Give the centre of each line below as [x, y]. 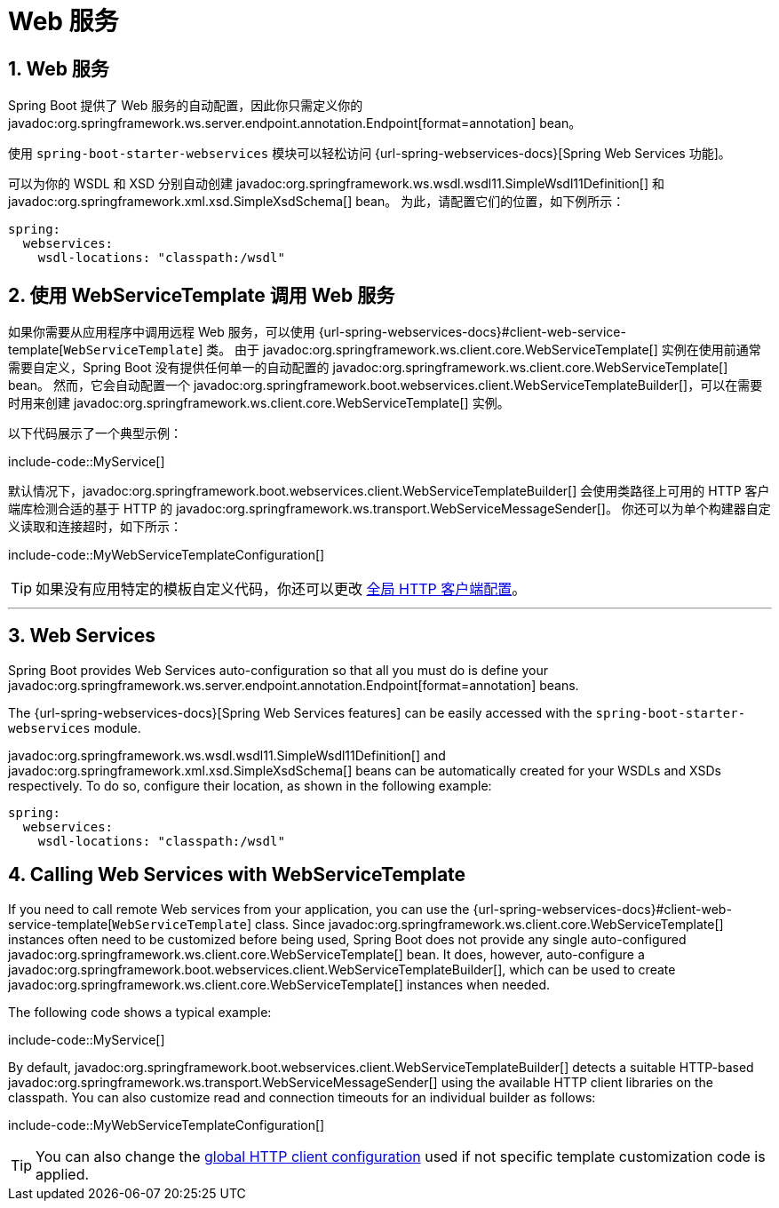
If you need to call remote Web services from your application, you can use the [239, 909]
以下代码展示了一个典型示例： [95, 433]
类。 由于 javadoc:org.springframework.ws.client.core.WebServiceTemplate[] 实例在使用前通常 [484, 350]
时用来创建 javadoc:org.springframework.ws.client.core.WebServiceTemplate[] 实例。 [259, 403]
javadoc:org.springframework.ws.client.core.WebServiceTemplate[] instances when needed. [279, 984]
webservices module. [75, 727]
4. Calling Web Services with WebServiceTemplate [237, 875]
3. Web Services [82, 636]
